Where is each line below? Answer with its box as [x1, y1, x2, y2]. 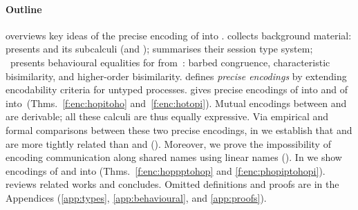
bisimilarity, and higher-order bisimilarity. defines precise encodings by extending [6, 68, 347, 83]
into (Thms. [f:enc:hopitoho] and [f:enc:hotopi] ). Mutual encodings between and [6, 95, 347, 110]
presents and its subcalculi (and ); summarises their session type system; [6, 41, 313, 56]
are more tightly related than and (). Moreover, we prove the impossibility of [6, 136, 331, 151]
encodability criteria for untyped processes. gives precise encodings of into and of [6, 82, 348, 97]
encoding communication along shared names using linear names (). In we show [6, 150, 342, 164]
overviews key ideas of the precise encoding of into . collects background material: [6, 28, 352, 42]
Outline [6, 1, 42, 16]
